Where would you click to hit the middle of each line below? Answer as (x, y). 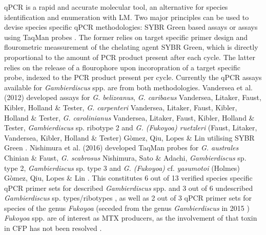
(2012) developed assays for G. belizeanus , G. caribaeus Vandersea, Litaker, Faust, (133, 97)
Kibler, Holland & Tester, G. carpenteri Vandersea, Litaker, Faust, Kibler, (121, 107)
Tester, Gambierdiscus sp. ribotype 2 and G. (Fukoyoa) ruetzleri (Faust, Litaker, (131, 128)
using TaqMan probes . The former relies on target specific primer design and (126, 37)
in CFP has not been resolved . (53, 228)
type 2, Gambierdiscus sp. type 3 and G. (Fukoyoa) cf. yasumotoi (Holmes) (122, 168)
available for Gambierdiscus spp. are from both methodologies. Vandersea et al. (128, 87)
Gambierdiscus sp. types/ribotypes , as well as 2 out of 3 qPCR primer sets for (128, 198)
